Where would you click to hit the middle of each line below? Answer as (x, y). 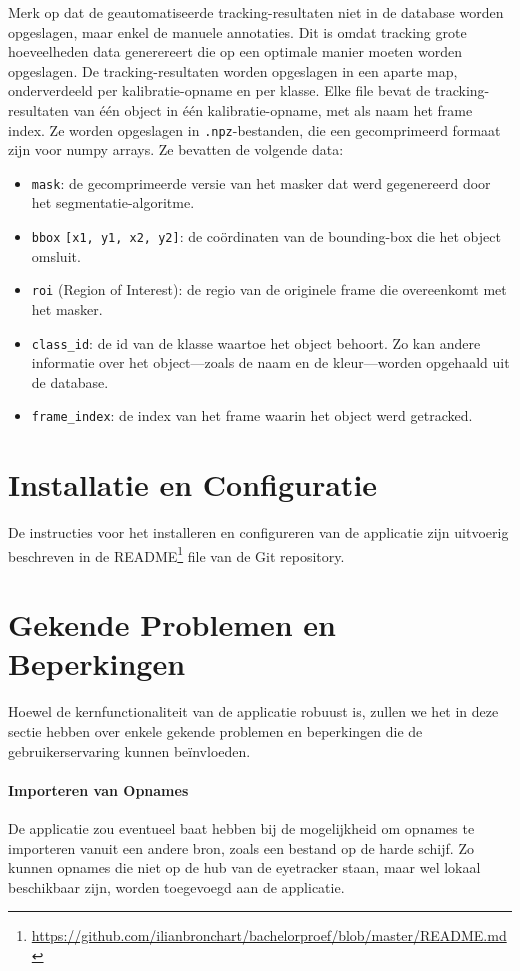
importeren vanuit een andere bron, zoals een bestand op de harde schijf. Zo (241, 847)
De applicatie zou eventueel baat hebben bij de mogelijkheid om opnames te (241, 827)
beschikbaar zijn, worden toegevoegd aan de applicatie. (176, 886)
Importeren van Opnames (98, 789)
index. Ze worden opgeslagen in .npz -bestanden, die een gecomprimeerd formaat (254, 129)
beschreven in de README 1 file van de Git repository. (176, 554)
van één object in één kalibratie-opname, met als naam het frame (273, 109)
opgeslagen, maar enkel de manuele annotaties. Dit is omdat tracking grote (237, 31)
